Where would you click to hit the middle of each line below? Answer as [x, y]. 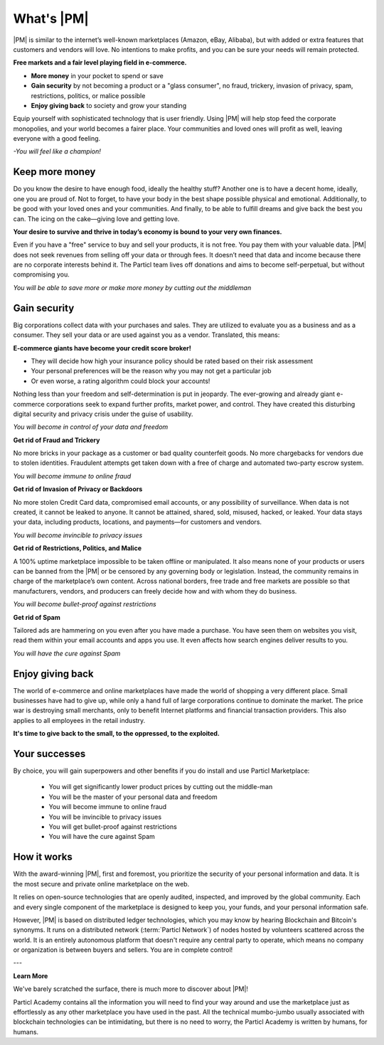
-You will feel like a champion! [57, 151]
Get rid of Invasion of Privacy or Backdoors [78, 489]
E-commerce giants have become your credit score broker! [102, 348]
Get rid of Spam [37, 617]
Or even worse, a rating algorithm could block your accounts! [121, 381]
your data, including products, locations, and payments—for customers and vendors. [138, 522]
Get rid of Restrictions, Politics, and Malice [78, 548]
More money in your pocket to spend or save [97, 75]
